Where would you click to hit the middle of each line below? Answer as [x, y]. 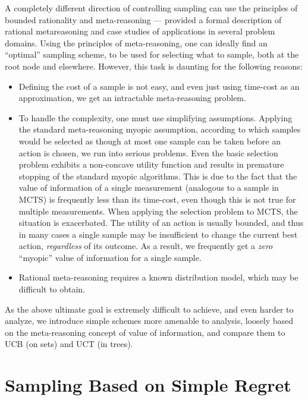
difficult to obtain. [52, 289]
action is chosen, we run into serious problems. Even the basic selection [148, 152]
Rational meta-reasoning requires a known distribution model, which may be [158, 277]
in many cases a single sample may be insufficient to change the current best [158, 234]
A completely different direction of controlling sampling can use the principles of [151, 8]
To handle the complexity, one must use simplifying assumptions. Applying [155, 117]
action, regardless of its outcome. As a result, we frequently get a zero [146, 246]
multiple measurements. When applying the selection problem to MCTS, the [158, 211]
